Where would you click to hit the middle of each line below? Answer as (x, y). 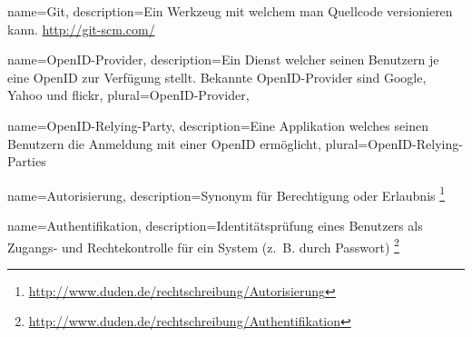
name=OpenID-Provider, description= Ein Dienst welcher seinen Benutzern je (223, 59)
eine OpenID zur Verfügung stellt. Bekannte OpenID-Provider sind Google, (217, 77)
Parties (27, 161)
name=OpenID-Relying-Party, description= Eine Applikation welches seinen (218, 125)
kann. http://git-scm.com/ (81, 29)
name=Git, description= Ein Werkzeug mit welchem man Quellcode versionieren (230, 11)
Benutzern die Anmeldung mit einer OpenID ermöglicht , (164, 143)
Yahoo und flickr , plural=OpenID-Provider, (128, 95)
